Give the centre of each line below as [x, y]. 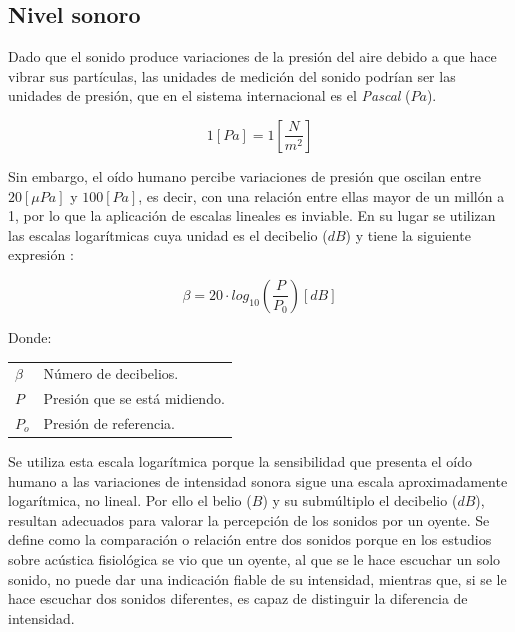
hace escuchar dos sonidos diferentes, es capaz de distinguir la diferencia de [238, 598]
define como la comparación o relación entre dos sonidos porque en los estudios [250, 539]
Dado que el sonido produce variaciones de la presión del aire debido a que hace [252, 56]
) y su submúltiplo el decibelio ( [360, 500]
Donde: [30, 336]
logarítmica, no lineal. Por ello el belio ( [130, 500]
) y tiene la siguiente [408, 234]
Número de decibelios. [111, 373]
